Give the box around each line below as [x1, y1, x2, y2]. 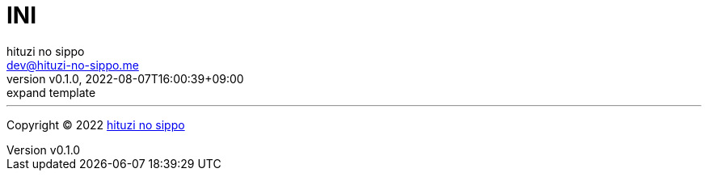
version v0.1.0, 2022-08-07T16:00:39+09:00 [6, 71, 244, 86]
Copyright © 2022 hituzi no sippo [6, 117, 185, 132]
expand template [6, 85, 96, 99]
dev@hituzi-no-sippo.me [6, 57, 139, 72]
